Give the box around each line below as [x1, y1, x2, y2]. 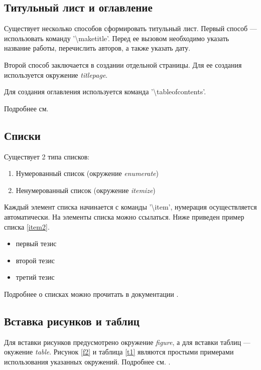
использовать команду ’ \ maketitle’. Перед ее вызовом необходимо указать [4, 33, 229, 43]
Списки [4, 127, 41, 143]
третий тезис [16, 272, 55, 282]
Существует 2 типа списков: [4, 151, 90, 161]
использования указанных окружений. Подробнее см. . [4, 356, 171, 366]
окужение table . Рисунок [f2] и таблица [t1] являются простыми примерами [4, 346, 234, 357]
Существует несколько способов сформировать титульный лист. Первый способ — [4, 23, 257, 34]
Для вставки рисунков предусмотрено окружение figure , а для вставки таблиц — [4, 336, 250, 347]
